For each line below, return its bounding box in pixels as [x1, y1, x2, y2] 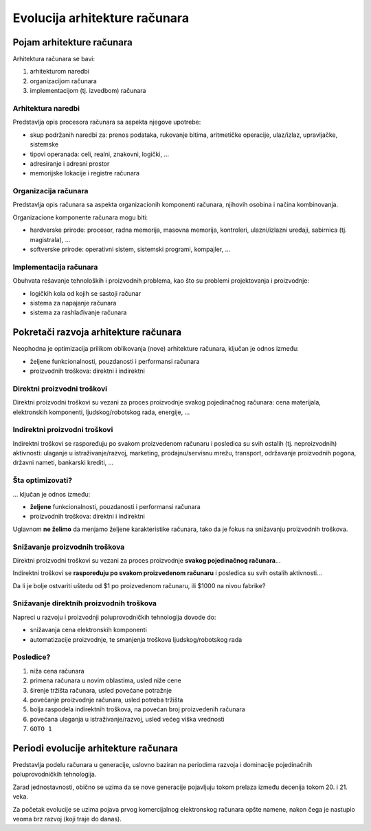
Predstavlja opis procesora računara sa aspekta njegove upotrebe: [12, 118, 201, 127]
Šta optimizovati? [12, 475, 72, 485]
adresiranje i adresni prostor [30, 159, 110, 168]
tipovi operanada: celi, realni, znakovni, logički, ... [30, 150, 170, 158]
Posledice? [12, 652, 51, 662]
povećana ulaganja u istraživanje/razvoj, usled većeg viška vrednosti [30, 715, 225, 723]
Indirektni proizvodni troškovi [12, 425, 113, 435]
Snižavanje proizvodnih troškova [12, 542, 125, 552]
